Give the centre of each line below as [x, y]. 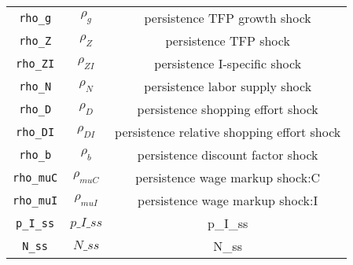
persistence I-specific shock [228, 63]
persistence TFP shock [228, 40]
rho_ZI [35, 63]
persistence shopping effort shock [228, 109]
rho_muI [35, 200]
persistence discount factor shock [228, 155]
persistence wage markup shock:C [228, 177]
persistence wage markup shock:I [228, 200]
